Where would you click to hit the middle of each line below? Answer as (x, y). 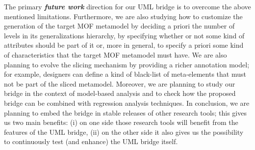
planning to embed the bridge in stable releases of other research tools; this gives (125, 112)
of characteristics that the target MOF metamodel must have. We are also (115, 54)
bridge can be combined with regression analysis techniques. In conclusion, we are (127, 103)
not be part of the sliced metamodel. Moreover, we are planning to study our (120, 83)
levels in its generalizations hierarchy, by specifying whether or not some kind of (124, 35)
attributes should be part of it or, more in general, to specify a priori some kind (124, 45)
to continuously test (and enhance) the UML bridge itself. (91, 141)
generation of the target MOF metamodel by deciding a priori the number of (119, 26)
